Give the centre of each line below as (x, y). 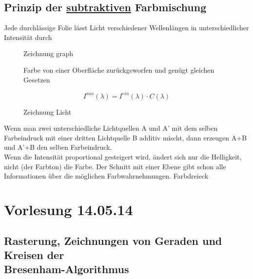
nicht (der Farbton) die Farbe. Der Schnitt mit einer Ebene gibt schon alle (115, 166)
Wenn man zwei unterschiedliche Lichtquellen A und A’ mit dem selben (111, 128)
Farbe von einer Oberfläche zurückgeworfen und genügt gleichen (119, 70)
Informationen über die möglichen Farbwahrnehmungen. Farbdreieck (106, 176)
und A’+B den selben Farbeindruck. (58, 147)
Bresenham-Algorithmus (67, 269)
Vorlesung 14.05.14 (68, 209)
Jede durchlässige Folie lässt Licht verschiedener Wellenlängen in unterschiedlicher (126, 28)
